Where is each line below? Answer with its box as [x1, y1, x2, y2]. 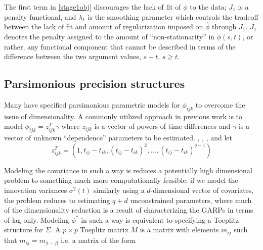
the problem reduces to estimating [4, 194, 110, 205]
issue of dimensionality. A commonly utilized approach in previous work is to [4, 111, 243, 121]
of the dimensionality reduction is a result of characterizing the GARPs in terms [4, 205, 253, 215]
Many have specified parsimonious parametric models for [4, 99, 180, 110]
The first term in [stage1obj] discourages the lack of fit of [4, 2, 181, 12]
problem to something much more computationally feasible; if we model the [4, 175, 238, 185]
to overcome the [195, 99, 245, 110]
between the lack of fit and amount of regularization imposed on [4, 21, 203, 32]
